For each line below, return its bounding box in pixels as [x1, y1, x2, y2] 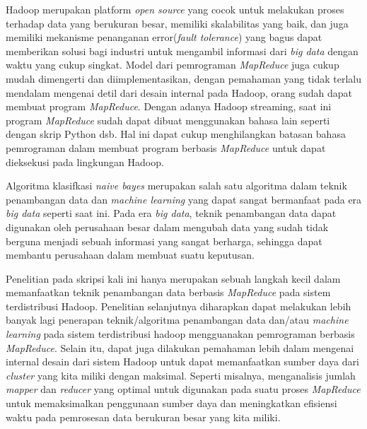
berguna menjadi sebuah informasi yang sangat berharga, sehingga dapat [6, 233, 322, 248]
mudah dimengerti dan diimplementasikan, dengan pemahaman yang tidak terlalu [6, 71, 362, 86]
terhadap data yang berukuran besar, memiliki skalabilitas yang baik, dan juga [6, 16, 349, 30]
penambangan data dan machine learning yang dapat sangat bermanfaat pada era [6, 192, 362, 206]
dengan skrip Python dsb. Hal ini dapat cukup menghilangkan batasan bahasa [6, 127, 346, 141]
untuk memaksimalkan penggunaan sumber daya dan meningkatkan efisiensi [6, 396, 337, 411]
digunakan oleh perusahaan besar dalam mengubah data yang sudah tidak [6, 219, 329, 234]
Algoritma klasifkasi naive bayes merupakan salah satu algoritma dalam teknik [6, 178, 347, 193]
